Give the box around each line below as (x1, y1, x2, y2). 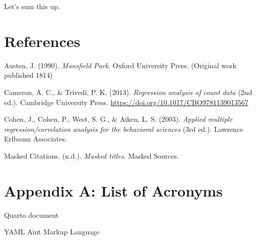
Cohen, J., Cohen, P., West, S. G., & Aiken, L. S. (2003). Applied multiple (4, 114, 233, 124)
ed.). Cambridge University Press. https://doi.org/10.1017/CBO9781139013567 (4, 97, 248, 107)
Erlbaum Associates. (4, 133, 67, 144)
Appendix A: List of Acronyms (4, 180, 223, 201)
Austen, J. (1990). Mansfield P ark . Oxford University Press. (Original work (4, 60, 236, 70)
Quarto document (4, 209, 59, 220)
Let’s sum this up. (4, 1, 60, 11)
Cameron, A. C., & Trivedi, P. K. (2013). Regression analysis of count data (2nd (4, 86, 252, 97)
